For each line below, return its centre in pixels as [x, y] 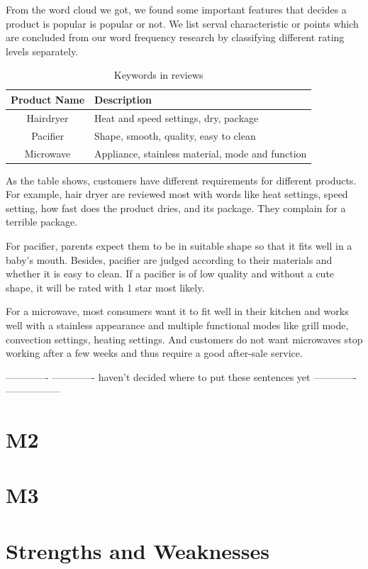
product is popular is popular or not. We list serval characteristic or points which [182, 23]
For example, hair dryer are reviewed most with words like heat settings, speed [177, 194]
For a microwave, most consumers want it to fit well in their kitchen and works [177, 311]
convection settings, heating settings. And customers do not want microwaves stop [184, 339]
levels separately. [42, 51]
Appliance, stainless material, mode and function [201, 153]
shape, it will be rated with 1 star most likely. [105, 287]
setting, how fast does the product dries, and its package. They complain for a [176, 208]
